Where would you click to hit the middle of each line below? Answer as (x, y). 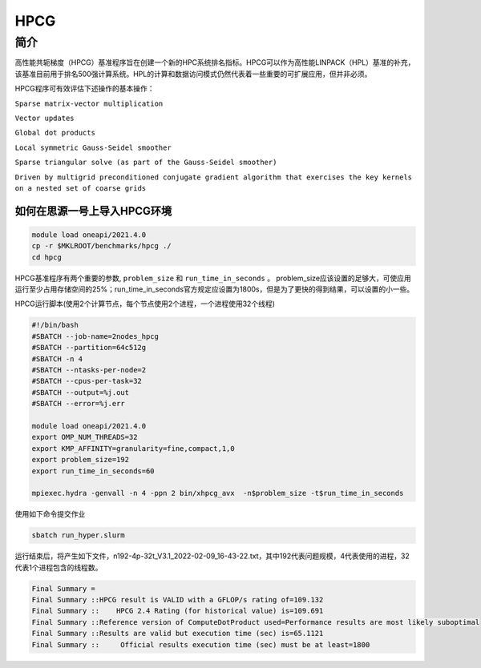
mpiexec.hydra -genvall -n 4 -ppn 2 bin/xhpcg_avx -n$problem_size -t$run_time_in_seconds (218, 493)
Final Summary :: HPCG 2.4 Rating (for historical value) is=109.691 (178, 611)
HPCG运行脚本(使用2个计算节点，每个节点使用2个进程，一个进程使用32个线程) (145, 304)
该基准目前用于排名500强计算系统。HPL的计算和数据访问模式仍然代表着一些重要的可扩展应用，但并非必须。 (193, 74)
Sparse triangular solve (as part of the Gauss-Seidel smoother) (146, 163)
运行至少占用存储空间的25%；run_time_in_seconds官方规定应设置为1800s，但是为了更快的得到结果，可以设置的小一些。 (214, 289)
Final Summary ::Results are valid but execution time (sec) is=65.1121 (178, 634)
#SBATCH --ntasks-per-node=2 (89, 370)
